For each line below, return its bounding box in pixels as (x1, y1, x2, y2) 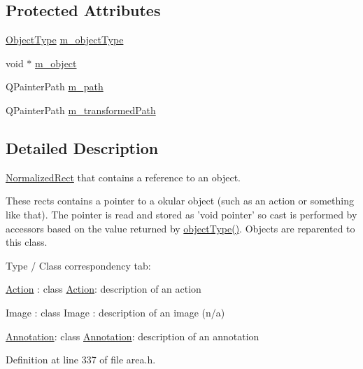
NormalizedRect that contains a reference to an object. (6, 169, 241, 184)
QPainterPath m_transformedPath (6, 102, 156, 117)
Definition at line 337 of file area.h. (6, 352, 156, 367)
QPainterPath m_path (6, 79, 104, 94)
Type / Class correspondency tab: (6, 258, 151, 272)
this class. (6, 235, 48, 249)
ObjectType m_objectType (6, 32, 124, 47)
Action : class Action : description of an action (6, 281, 201, 296)
